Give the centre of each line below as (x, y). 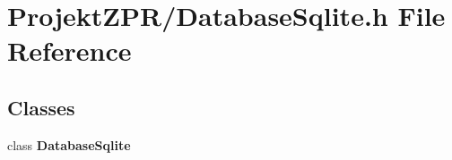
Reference (70, 51)
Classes (41, 107)
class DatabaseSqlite (69, 144)
